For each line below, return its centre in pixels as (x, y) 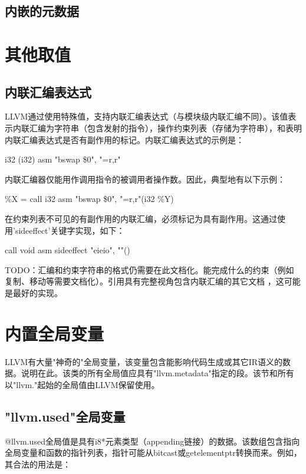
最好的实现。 (37, 292)
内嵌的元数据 (42, 11)
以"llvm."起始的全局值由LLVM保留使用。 (82, 384)
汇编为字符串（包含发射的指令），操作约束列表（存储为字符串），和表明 (165, 127)
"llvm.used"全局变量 (65, 416)
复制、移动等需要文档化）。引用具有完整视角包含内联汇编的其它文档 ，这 (144, 281)
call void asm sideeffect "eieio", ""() (68, 250)
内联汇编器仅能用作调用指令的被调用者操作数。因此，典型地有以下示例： (145, 179)
